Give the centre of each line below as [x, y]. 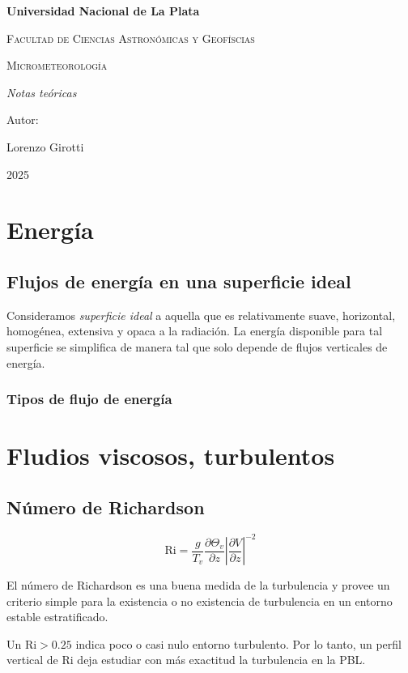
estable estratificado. [57, 617]
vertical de [32, 660]
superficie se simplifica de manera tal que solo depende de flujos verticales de [197, 346]
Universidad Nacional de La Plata [103, 11]
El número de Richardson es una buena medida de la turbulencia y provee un [198, 585]
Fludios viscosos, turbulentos [171, 456]
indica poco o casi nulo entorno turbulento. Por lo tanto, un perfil [238, 643]
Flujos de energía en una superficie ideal [179, 281]
